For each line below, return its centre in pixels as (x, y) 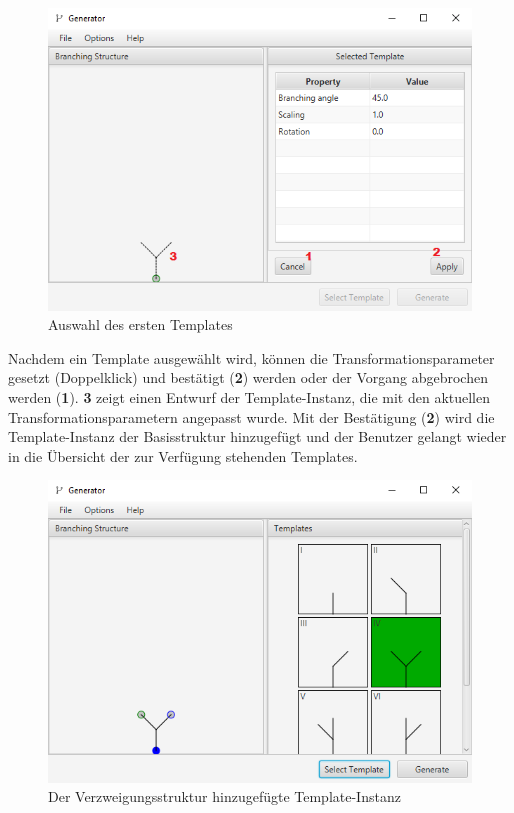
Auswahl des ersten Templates (140, 324)
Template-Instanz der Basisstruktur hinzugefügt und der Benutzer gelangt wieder (257, 436)
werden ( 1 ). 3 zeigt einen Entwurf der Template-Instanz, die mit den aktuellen (249, 396)
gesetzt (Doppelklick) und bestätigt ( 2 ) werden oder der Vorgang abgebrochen (248, 377)
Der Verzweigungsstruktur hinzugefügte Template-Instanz (224, 796)
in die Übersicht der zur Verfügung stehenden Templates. (183, 455)
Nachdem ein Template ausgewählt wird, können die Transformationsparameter (251, 357)
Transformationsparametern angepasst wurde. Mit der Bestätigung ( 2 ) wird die (251, 416)
